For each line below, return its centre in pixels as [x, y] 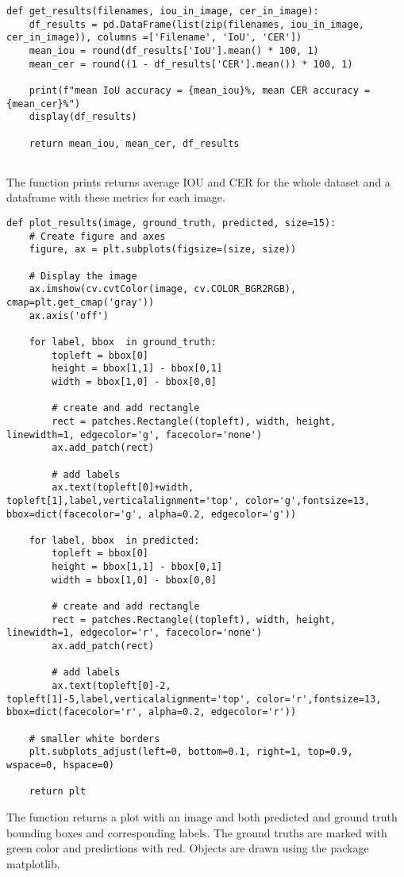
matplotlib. [33, 863]
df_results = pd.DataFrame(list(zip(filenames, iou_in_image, [197, 24]
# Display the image [83, 276]
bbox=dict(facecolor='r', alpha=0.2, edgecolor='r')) [152, 712]
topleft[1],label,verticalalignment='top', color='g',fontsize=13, [189, 500]
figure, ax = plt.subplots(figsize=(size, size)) [163, 250]
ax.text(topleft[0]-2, [112, 686]
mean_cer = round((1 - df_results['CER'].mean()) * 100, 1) [191, 64]
